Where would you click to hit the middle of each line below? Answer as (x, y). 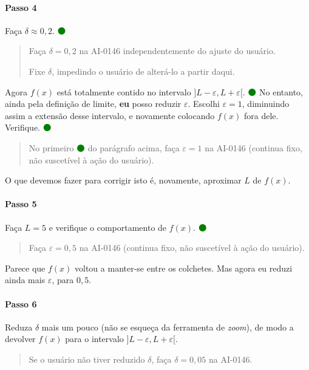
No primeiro (51, 147)
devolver (20, 339)
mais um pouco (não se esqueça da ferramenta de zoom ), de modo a (168, 327)
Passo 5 (21, 204)
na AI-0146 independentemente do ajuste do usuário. (177, 51)
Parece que (25, 268)
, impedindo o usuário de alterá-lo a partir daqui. (143, 71)
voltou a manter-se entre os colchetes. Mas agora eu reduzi (184, 268)
